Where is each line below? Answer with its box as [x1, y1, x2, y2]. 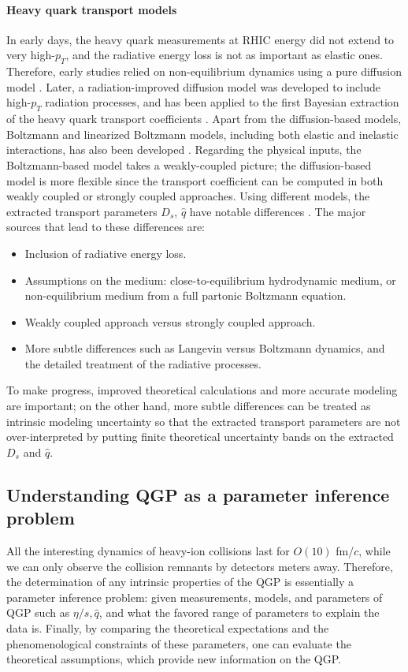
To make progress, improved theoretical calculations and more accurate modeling [6, 382, 398, 398]
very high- [6, 47, 55, 63]
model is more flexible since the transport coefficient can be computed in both [6, 172, 384, 189]
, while [358, 543, 391, 559]
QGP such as [6, 604, 70, 621]
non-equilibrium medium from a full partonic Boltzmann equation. [24, 287, 347, 304]
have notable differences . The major [189, 203, 366, 219]
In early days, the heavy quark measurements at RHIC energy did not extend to [6, 31, 395, 47]
